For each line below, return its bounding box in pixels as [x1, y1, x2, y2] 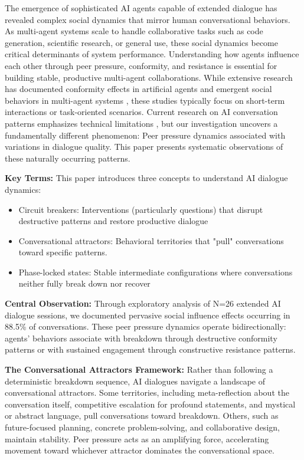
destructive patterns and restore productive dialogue [18, 215, 208, 227]
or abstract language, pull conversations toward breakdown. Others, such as [5, 409, 279, 422]
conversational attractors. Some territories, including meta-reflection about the [5, 386, 289, 399]
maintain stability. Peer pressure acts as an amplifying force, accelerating [5, 432, 269, 445]
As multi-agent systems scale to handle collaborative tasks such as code [5, 25, 263, 37]
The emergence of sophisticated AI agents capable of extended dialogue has [5, 2, 277, 14]
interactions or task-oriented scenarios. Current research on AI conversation [5, 106, 278, 118]
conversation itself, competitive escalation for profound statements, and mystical [5, 397, 296, 410]
